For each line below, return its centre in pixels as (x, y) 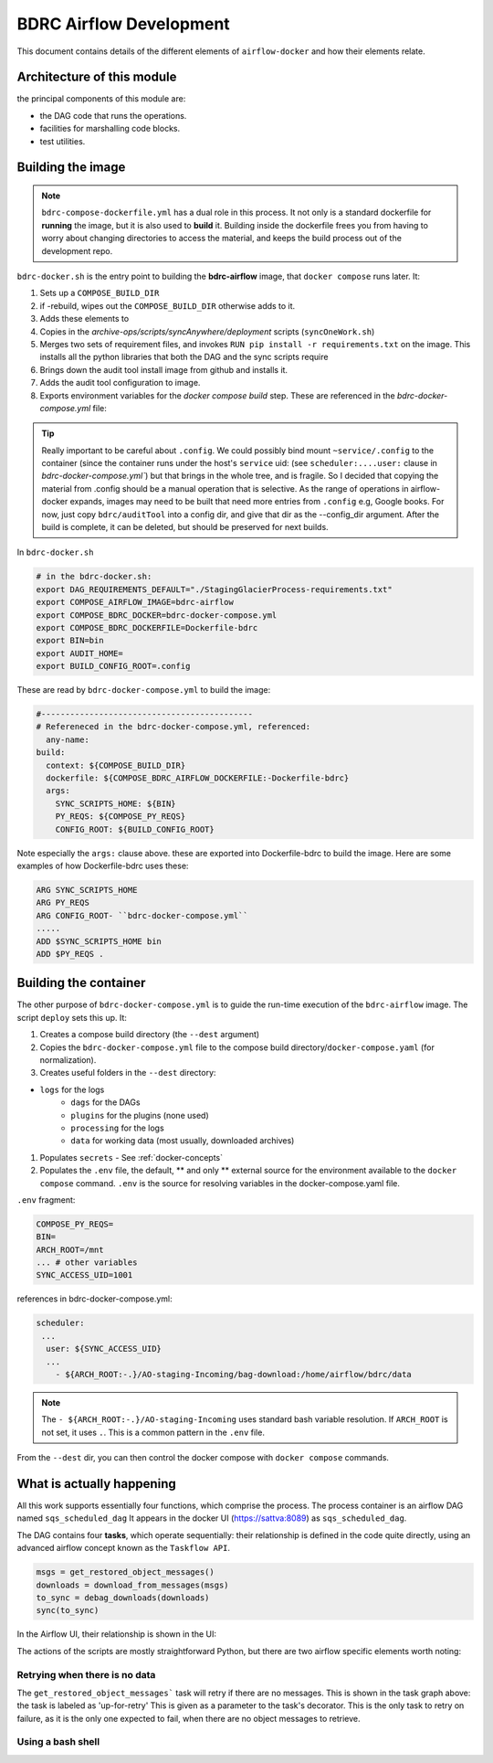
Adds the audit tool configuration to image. (120, 383)
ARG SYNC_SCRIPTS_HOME (87, 890)
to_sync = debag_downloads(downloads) (123, 1598)
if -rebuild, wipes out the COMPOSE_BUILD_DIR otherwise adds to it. (168, 305)
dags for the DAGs (105, 1102)
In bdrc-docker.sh (55, 552)
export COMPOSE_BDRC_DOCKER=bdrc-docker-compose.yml (157, 615)
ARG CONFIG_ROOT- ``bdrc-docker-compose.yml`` (142, 915)
